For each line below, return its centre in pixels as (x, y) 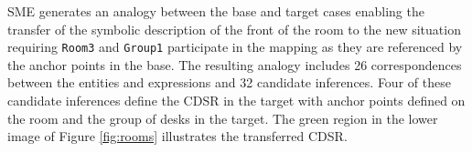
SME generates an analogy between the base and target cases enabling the (216, 11)
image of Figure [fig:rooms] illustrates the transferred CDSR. (177, 136)
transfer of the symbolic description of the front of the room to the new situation (234, 29)
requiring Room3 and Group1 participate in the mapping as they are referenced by (235, 47)
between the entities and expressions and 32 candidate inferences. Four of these (229, 82)
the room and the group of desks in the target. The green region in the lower (223, 118)
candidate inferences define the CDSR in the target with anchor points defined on (236, 101)
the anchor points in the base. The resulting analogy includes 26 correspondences (235, 64)
